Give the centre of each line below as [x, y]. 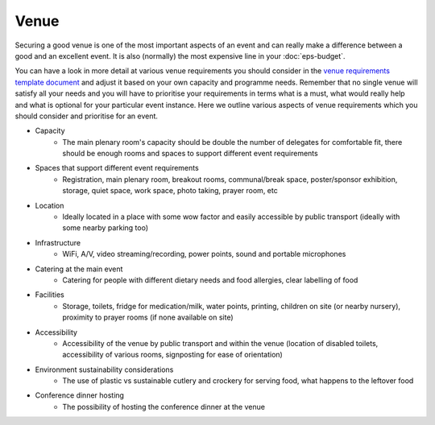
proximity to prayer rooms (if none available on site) [148, 317]
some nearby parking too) [106, 228]
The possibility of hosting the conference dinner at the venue [164, 406]
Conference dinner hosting [80, 395]
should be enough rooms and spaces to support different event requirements [190, 154]
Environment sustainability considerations [104, 369]
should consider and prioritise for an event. [87, 116]
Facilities [50, 295]
